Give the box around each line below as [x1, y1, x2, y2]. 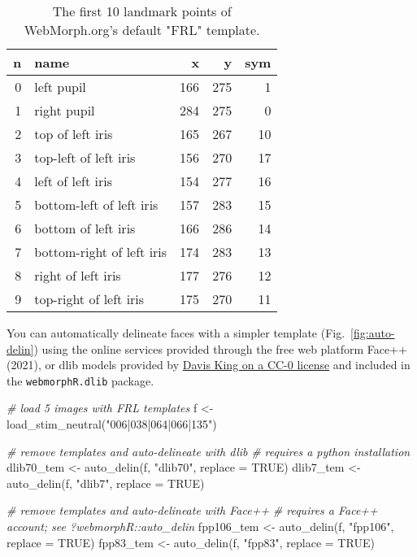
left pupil [34, 77, 86, 96]
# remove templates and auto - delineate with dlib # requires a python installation [7, 442, 410, 459]
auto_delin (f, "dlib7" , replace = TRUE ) [7, 474, 205, 491]
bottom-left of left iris [34, 195, 159, 214]
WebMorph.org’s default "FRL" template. [24, 20, 260, 39]
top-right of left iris [34, 289, 145, 308]
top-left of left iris [34, 148, 136, 167]
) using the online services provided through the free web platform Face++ [33, 340, 407, 357]
